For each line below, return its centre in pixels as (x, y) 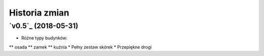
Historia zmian (39, 13)
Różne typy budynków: (44, 38)
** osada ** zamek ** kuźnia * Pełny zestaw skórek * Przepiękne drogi (80, 47)
